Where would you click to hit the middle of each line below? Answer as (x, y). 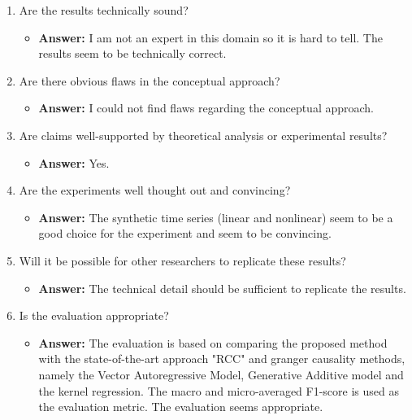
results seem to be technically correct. (132, 53)
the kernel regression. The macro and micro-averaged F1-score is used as (219, 390)
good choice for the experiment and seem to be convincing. (185, 233)
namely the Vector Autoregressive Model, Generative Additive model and (221, 374)
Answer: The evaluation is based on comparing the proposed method (213, 342)
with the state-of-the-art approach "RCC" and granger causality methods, (222, 359)
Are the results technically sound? (104, 10)
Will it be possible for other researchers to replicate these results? (182, 260)
